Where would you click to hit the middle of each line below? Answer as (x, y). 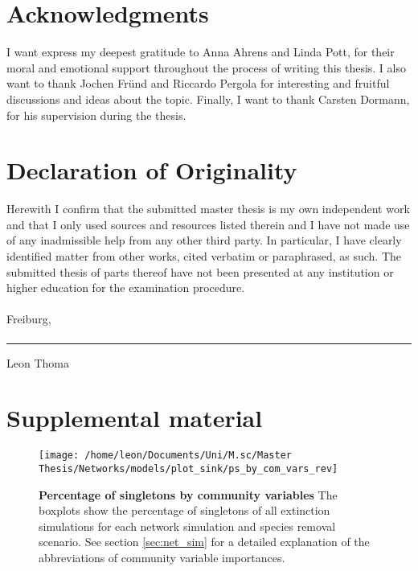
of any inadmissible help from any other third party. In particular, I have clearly (204, 240)
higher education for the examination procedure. (126, 288)
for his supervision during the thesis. (96, 115)
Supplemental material (135, 418)
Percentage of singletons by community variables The (188, 494)
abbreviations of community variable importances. (162, 557)
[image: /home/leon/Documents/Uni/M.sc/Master (165, 456)
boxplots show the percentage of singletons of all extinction (184, 510)
